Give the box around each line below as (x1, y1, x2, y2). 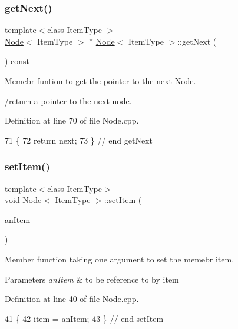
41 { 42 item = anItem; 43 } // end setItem (5, 312, 164, 324)
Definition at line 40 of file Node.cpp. (5, 293, 139, 305)
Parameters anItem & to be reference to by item (5, 272, 179, 285)
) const (5, 55, 30, 67)
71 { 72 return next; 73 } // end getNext (5, 134, 153, 146)
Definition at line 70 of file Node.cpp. (5, 114, 139, 127)
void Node (5, 194, 42, 206)
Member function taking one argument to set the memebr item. (5, 252, 234, 265)
